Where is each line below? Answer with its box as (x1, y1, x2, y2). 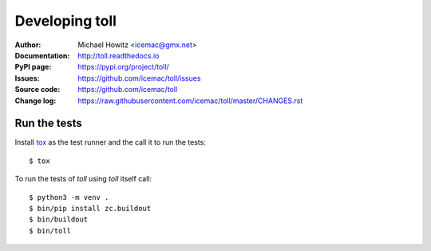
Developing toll (14, 12, 117, 30)
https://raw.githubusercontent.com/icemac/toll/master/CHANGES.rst (77, 96, 303, 106)
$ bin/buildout (29, 215, 89, 224)
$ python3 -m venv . (29, 193, 109, 201)
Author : (14, 40, 42, 50)
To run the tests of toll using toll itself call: (14, 174, 152, 184)
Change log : (14, 96, 57, 106)
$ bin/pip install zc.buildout (29, 204, 152, 213)
